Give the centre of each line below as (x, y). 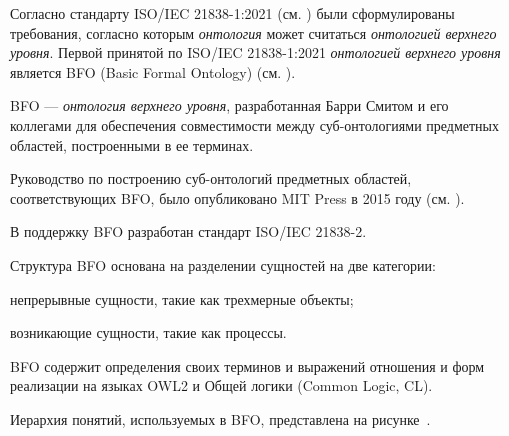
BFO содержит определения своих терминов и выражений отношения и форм (247, 365)
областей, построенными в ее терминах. (132, 144)
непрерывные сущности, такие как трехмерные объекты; (182, 298)
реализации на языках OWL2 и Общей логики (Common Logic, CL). (221, 385)
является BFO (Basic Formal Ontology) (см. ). (153, 71)
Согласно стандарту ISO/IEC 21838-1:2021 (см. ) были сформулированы (232, 13)
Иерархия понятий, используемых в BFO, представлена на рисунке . (220, 418)
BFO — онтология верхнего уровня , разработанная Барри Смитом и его (229, 105)
